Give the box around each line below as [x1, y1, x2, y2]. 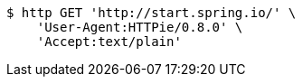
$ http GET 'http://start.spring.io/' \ [6, 5, 297, 20]
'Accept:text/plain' [36, 34, 182, 49]
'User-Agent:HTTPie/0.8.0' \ [36, 20, 243, 34]
